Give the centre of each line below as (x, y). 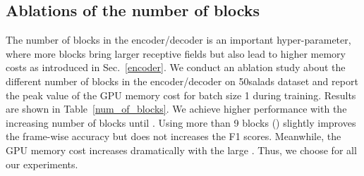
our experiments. (42, 164)
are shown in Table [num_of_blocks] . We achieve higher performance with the (176, 109)
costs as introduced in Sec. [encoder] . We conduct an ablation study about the (176, 67)
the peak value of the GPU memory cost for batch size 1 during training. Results (181, 95)
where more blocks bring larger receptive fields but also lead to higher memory (176, 53)
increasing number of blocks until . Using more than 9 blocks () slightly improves (181, 122)
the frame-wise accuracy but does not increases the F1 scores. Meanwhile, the (174, 136)
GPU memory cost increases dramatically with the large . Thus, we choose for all (181, 150)
